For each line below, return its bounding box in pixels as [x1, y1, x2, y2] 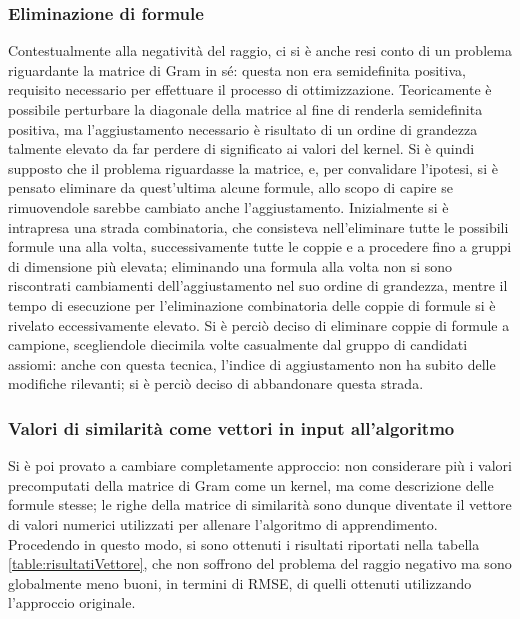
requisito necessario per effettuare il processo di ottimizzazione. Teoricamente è [8, 79, 492, 100]
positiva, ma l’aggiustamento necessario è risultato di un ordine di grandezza [8, 118, 478, 139]
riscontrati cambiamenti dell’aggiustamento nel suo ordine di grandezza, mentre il [8, 275, 508, 296]
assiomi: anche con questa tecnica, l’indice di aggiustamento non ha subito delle [8, 353, 496, 374]
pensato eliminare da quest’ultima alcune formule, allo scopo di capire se [8, 177, 453, 198]
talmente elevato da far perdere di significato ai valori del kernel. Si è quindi [8, 138, 475, 159]
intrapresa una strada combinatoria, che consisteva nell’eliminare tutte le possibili [8, 216, 509, 237]
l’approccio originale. [8, 592, 136, 613]
